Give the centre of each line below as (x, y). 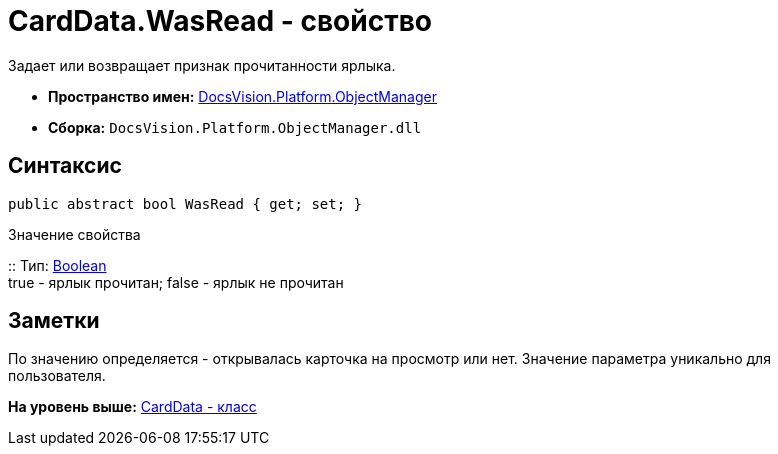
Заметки (54, 321)
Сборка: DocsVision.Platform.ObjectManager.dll (235, 127)
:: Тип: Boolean (57, 265)
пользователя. (57, 376)
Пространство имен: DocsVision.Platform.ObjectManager (242, 96)
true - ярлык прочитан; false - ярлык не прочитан (176, 282)
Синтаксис (65, 166)
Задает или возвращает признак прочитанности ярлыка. (202, 65)
